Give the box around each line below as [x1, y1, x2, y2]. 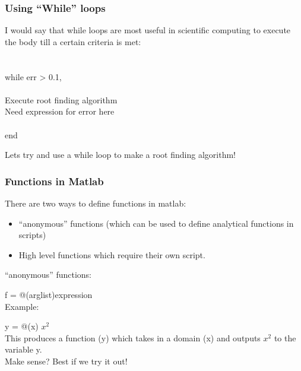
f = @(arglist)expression [5, 288, 93, 300]
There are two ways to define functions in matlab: [5, 196, 186, 209]
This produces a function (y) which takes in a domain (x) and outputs [5, 331, 261, 344]
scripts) [18, 229, 46, 241]
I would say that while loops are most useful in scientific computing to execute [5, 24, 291, 36]
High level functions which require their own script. [18, 248, 205, 261]
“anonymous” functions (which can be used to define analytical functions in [18, 217, 294, 229]
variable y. [5, 343, 42, 356]
